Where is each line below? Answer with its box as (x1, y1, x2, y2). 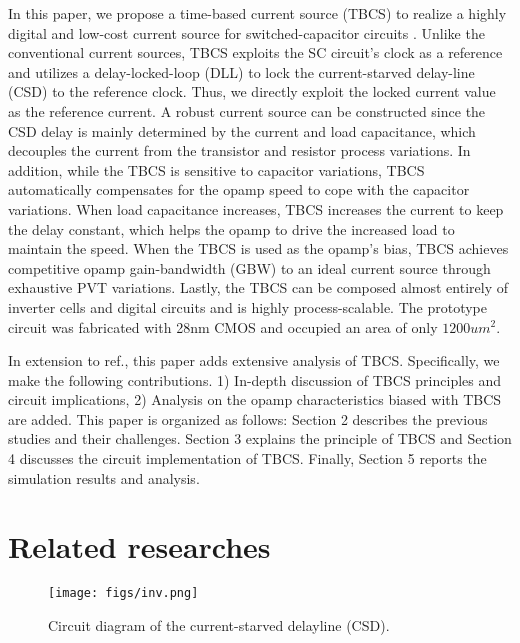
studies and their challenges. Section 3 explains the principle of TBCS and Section (8, 428, 512, 449)
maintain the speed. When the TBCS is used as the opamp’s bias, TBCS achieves (8, 238, 509, 259)
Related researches (8, 526, 271, 567)
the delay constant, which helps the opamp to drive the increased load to (8, 218, 455, 239)
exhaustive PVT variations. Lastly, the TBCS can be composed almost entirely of (8, 277, 508, 298)
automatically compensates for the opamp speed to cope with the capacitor (8, 179, 470, 200)
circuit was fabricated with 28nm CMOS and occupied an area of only (8, 316, 438, 337)
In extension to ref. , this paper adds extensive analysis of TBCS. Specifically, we (8, 350, 500, 371)
